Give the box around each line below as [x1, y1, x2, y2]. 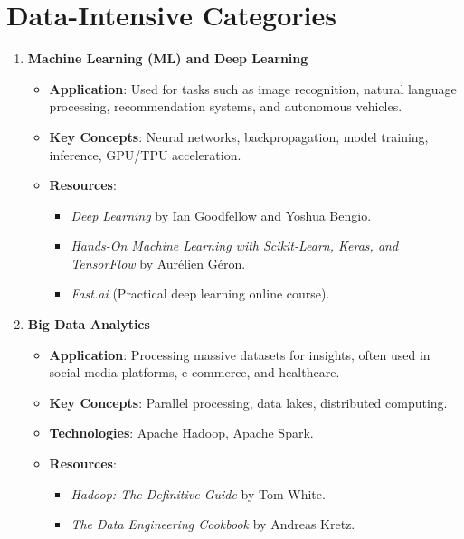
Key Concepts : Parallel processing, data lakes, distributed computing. [49, 392, 448, 411]
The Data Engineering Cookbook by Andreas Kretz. [71, 515, 355, 534]
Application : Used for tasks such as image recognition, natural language [49, 79, 457, 98]
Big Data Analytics [27, 315, 150, 334]
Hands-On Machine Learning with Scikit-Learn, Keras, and [71, 236, 399, 255]
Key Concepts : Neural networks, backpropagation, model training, [49, 127, 429, 146]
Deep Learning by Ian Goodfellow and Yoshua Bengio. [71, 205, 372, 224]
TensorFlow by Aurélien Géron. [71, 253, 246, 272]
